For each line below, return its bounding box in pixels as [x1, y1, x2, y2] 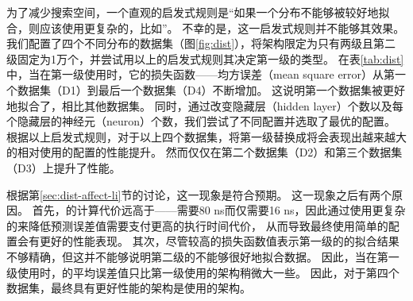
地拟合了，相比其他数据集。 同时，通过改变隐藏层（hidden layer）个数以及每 [6, 97, 403, 114]
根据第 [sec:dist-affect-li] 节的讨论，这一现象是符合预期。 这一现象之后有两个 [6, 186, 392, 203]
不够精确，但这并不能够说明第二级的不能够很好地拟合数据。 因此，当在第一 [6, 248, 399, 264]
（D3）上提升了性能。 [6, 159, 121, 176]
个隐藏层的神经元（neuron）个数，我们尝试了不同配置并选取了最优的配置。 [6, 113, 396, 129]
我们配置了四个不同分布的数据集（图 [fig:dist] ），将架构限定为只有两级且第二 [6, 35, 396, 52]
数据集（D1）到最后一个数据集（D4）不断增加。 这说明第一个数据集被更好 [17, 81, 406, 98]
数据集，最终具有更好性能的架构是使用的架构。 [6, 280, 251, 296]
